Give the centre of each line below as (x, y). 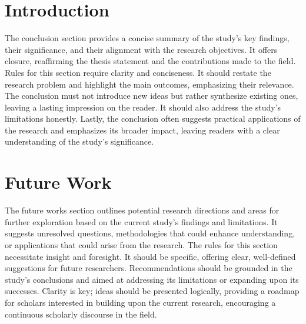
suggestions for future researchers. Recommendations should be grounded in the (149, 268)
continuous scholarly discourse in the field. (81, 314)
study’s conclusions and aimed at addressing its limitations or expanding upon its (152, 279)
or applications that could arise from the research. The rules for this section (141, 244)
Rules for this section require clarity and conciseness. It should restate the (138, 72)
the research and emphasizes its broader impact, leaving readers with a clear (142, 130)
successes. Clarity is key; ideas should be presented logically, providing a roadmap (152, 291)
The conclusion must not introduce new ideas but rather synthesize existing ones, (152, 96)
